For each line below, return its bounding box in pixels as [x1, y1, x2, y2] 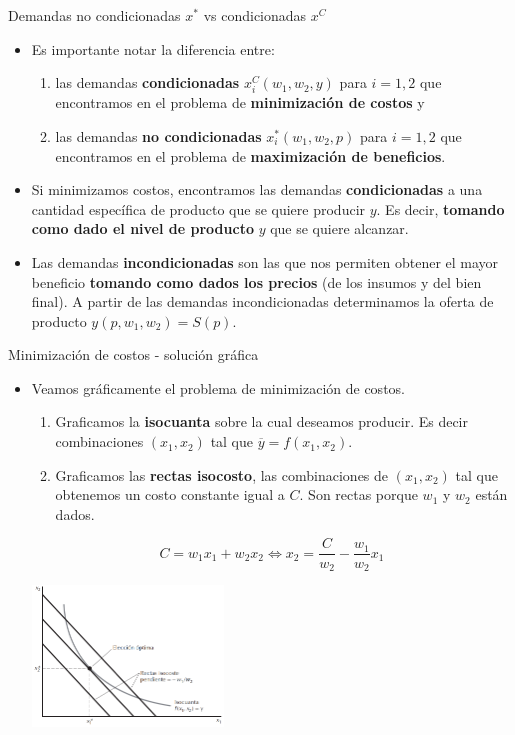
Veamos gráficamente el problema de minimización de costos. [31, 377, 405, 398]
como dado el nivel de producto [31, 218, 254, 239]
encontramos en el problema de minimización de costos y [55, 92, 425, 113]
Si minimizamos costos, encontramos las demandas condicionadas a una [31, 179, 483, 200]
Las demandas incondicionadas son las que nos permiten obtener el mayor [31, 251, 499, 272]
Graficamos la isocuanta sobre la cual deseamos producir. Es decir [55, 411, 468, 432]
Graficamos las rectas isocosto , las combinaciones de [55, 464, 389, 485]
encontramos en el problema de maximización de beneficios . [55, 145, 446, 166]
